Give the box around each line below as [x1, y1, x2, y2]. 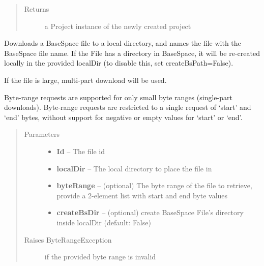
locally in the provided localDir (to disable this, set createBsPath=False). [4, 57, 233, 68]
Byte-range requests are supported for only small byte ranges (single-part [4, 92, 232, 102]
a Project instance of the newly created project [44, 20, 191, 31]
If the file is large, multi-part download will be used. [4, 74, 167, 85]
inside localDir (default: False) [56, 217, 151, 227]
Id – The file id [56, 145, 105, 156]
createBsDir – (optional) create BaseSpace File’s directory [56, 207, 244, 218]
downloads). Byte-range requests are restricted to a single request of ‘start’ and [4, 102, 251, 112]
